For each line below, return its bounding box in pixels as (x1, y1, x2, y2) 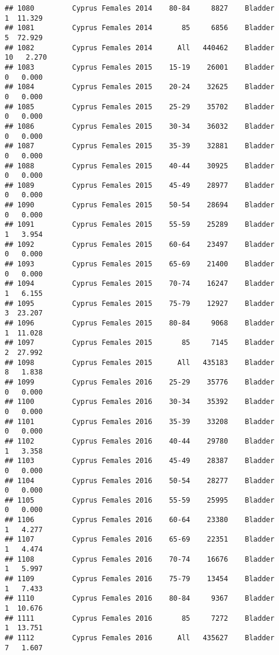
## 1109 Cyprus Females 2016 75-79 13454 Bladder (5, 575, 275, 584)
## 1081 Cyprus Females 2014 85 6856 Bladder (5, 24, 275, 32)
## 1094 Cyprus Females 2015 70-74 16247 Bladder (5, 279, 275, 288)
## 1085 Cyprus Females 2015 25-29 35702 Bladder (5, 102, 275, 111)
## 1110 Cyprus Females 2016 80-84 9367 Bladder (5, 594, 275, 603)
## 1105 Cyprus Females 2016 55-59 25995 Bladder (5, 496, 275, 504)
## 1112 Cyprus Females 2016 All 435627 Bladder (5, 634, 275, 642)
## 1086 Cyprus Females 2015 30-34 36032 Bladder (5, 122, 275, 131)
